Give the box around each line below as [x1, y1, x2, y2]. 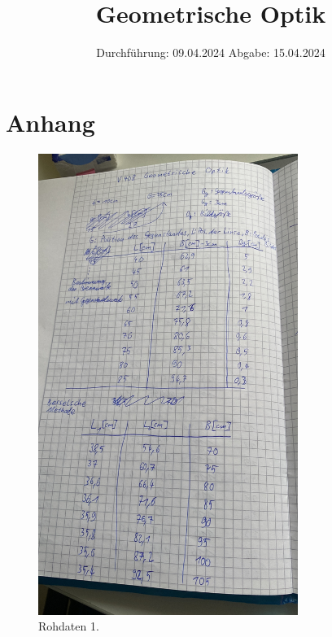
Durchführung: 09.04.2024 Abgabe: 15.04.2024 [96, 44, 325, 61]
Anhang [6, 105, 95, 138]
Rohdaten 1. [38, 617, 99, 635]
